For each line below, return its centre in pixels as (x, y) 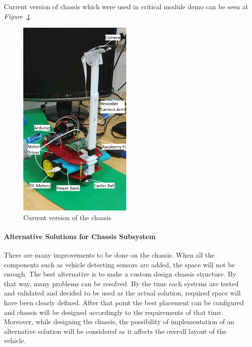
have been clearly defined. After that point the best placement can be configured (124, 302)
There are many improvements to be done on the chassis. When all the (109, 255)
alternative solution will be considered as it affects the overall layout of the (115, 331)
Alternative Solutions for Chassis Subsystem (80, 236)
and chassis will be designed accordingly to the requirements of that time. (114, 312)
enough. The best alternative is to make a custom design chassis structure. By (120, 274)
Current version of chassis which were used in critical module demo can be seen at (126, 6)
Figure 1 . (18, 16)
